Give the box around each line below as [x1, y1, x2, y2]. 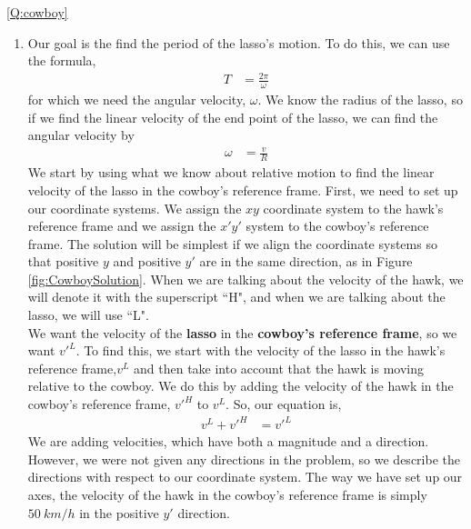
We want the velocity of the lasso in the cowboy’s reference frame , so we [27, 323, 457, 342]
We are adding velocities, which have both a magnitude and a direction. [27, 432, 429, 451]
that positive [27, 252, 99, 271]
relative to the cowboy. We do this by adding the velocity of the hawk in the [27, 376, 454, 395]
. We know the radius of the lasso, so [257, 90, 463, 109]
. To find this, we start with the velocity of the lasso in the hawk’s [75, 341, 446, 360]
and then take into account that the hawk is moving [134, 358, 424, 377]
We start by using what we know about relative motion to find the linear [27, 163, 435, 182]
